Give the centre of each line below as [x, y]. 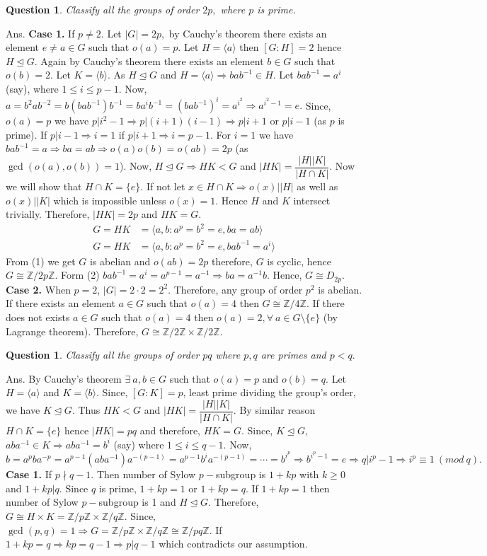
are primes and [293, 355]
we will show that [44, 186]
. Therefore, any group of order [235, 289]
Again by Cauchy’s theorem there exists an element [152, 60]
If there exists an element [61, 303]
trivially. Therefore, [48, 214]
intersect [312, 200]
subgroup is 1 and [137, 502]
